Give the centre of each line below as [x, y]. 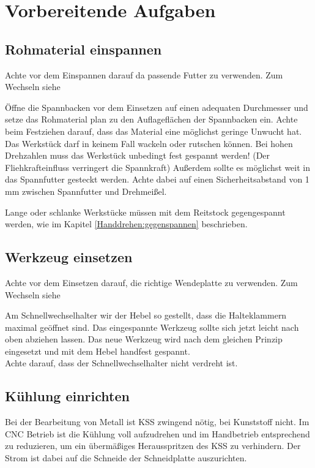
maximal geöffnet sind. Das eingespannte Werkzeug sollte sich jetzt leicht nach [152, 327]
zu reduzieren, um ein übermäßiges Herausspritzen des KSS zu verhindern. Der [153, 446]
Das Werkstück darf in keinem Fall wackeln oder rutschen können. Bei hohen [149, 143]
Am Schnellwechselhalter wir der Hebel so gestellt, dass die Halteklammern [146, 315]
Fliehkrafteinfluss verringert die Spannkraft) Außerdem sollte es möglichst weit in [157, 167]
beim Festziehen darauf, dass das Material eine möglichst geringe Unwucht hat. [154, 131]
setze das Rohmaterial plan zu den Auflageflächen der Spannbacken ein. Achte [151, 119]
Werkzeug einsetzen [69, 257]
